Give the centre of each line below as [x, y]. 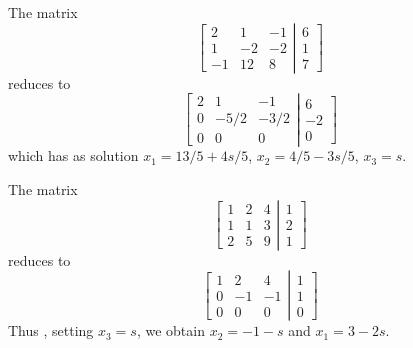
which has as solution [73, 155]
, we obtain [170, 330]
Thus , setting [51, 330]
